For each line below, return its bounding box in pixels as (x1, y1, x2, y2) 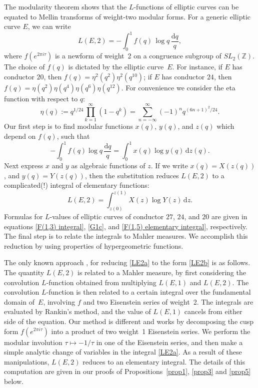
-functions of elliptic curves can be (133, 1, 239, 11)
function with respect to (4, 93, 78, 103)
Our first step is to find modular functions (4, 121, 133, 131)
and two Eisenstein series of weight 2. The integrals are (83, 296, 253, 307)
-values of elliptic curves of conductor (49, 211, 164, 222)
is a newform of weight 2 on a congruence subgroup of (54, 50, 221, 61)
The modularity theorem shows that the (4, 1, 127, 11)
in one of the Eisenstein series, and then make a (96, 337, 243, 347)
